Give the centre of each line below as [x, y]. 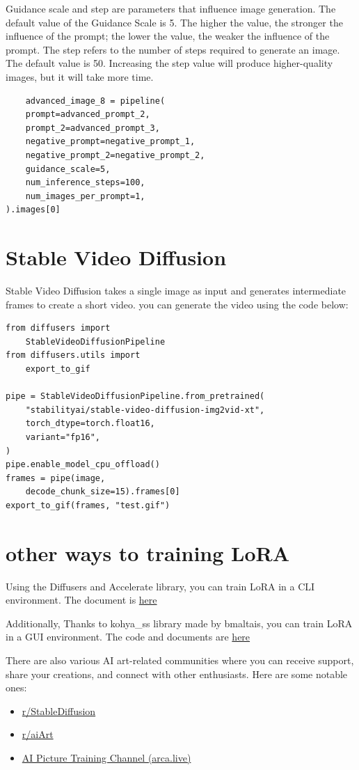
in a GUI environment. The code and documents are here [128, 637]
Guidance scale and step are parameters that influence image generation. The [171, 8]
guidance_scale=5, [68, 169]
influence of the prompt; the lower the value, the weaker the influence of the [168, 36]
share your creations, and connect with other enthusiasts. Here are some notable [177, 674]
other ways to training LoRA [148, 552]
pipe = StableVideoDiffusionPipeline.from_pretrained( [135, 396]
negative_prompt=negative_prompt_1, [110, 142]
